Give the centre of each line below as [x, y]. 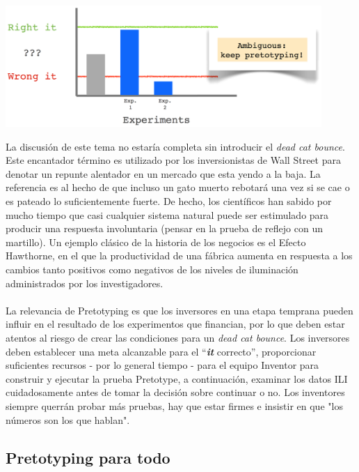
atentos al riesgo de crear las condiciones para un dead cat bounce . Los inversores [178, 337]
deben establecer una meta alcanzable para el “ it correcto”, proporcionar [161, 351]
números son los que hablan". [68, 419]
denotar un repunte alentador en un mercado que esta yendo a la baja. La [163, 173]
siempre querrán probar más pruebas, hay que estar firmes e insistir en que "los [174, 405]
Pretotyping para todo [88, 457]
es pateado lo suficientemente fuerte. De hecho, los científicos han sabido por [169, 201]
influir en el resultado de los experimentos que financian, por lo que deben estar [175, 324]
